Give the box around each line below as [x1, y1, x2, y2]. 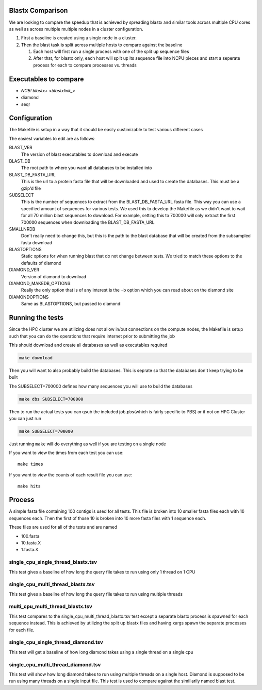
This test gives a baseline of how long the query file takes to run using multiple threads [9, 591, 183, 597]
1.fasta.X [21, 547, 39, 553]
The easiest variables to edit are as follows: [9, 135, 96, 141]
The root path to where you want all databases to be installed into [21, 165, 152, 171]
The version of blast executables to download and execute [21, 151, 138, 157]
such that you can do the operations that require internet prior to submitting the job [9, 333, 175, 339]
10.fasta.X [21, 540, 41, 546]
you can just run [9, 416, 41, 421]
